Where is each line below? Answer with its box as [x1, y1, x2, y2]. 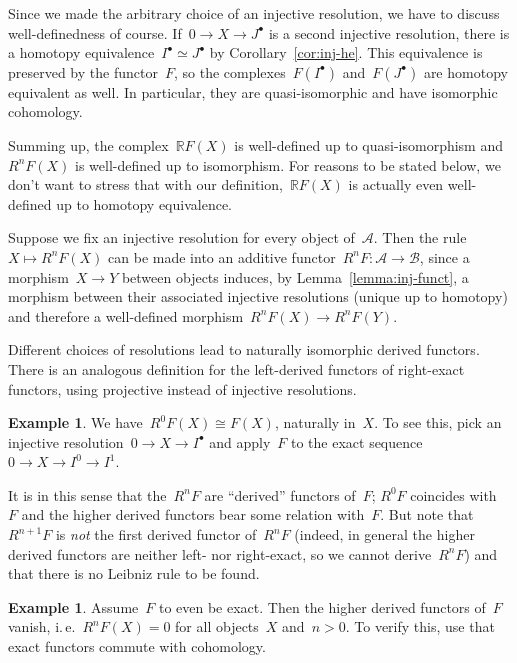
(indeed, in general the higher [294, 524, 475, 545]
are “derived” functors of [204, 484, 356, 505]
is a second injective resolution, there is [268, 22, 510, 43]
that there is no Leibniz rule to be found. [8, 563, 260, 584]
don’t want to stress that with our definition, [8, 174, 283, 195]
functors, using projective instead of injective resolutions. [8, 378, 357, 399]
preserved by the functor [8, 61, 158, 82]
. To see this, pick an [374, 412, 502, 433]
